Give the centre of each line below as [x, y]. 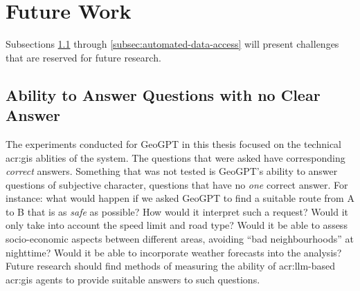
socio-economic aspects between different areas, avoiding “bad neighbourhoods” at [180, 239]
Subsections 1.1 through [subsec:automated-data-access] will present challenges [172, 44]
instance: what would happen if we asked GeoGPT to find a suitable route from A [180, 198]
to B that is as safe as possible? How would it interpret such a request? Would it [177, 211]
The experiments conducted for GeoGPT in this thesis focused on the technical [174, 143]
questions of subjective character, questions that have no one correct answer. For [177, 184]
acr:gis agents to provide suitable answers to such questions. [133, 279]
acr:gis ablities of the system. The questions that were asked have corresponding [175, 157]
